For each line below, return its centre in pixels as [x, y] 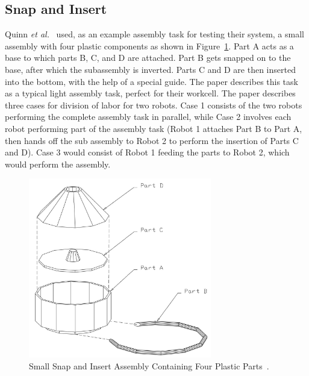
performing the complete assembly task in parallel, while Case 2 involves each [148, 117]
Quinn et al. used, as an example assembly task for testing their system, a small [154, 34]
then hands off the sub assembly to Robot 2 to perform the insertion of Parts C [152, 140]
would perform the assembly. [58, 164]
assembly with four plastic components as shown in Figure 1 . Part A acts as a [149, 45]
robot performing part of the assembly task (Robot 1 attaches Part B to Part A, [154, 128]
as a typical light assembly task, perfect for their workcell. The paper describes [150, 93]
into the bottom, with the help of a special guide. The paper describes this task [151, 81]
